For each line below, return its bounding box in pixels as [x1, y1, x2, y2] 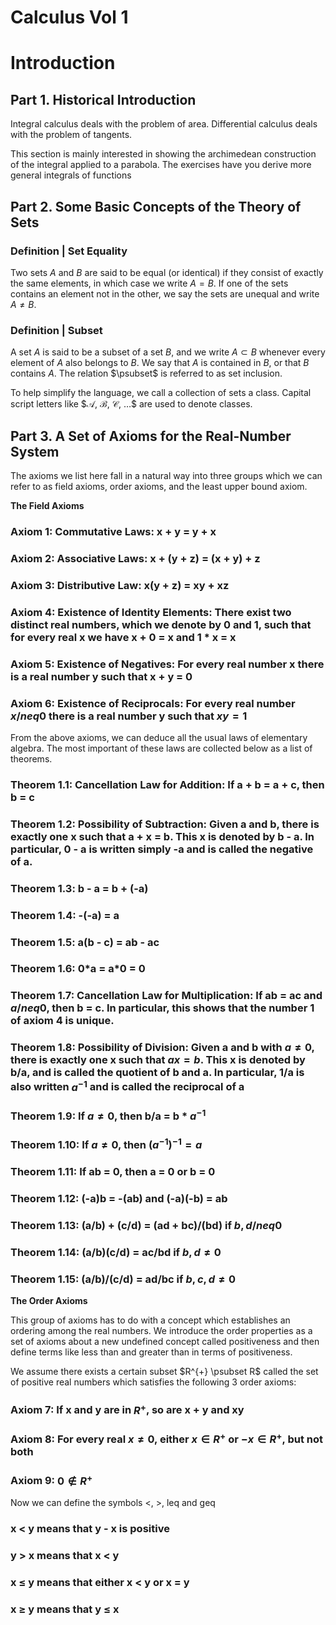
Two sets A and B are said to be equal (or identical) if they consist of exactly [10, 266, 324, 278]
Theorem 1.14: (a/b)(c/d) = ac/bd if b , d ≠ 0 [10, 1246, 222, 1260]
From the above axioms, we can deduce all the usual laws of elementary [10, 731, 308, 743]
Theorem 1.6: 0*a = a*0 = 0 [10, 962, 146, 976]
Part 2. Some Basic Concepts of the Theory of [10, 198, 302, 215]
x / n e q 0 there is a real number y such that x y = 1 [10, 709, 248, 723]
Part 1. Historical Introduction [10, 91, 197, 108]
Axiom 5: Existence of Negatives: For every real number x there [10, 657, 325, 671]
